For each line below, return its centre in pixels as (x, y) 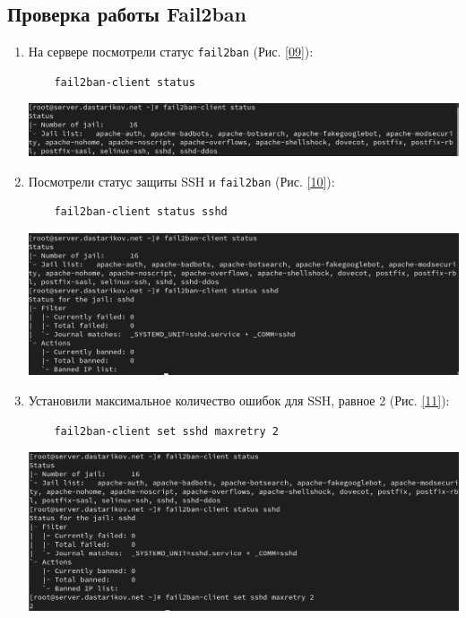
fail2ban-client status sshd (141, 212)
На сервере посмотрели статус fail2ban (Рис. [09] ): (171, 52)
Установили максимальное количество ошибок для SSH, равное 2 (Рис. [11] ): (239, 400)
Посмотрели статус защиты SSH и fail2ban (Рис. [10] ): (181, 181)
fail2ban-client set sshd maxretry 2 (166, 431)
